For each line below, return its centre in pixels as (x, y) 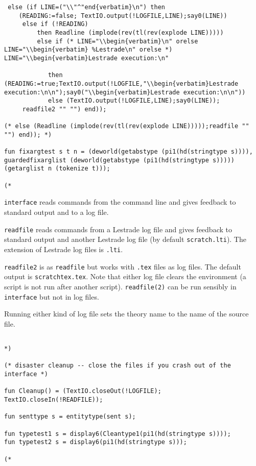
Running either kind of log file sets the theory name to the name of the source (126, 314)
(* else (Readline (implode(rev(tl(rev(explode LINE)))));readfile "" (127, 126)
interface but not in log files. (52, 296)
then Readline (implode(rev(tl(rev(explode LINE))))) (130, 32)
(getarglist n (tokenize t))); (57, 169)
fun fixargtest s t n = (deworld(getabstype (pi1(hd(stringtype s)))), (129, 152)
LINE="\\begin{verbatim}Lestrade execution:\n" (87, 58)
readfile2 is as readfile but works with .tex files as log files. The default (123, 266)
